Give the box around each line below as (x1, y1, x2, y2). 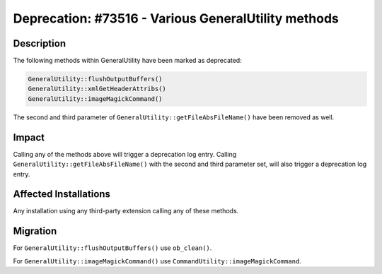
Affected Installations (13, 188, 111, 201)
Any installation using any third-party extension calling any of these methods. (13, 207, 239, 215)
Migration (13, 225, 57, 237)
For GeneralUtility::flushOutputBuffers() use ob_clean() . (13, 244, 212, 252)
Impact (13, 131, 45, 143)
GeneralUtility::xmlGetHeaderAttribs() (28, 85, 166, 93)
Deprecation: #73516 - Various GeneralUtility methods (13, 11, 340, 26)
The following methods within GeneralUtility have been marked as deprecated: (13, 56, 242, 65)
